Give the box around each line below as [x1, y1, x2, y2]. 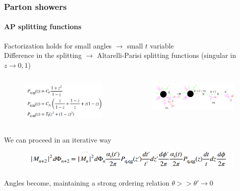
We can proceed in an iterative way [4, 135, 112, 145]
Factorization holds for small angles [4, 40, 112, 50]
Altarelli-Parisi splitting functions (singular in [97, 50, 237, 60]
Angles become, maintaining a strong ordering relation [4, 177, 170, 188]
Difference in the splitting [4, 50, 82, 60]
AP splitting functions [4, 21, 82, 32]
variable [150, 40, 174, 50]
